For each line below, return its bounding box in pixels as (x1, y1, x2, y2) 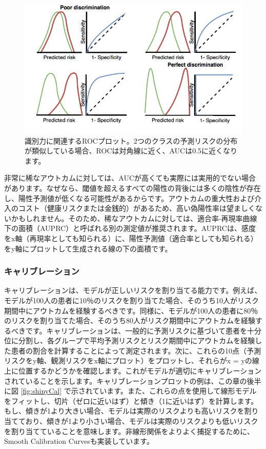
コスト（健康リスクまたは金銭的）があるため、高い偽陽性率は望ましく (18, 203, 255, 213)
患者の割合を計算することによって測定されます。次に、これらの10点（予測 (11, 345, 261, 356)
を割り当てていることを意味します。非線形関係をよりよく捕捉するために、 (4, 425, 254, 436)
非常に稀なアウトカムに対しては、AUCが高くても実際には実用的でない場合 (4, 172, 256, 183)
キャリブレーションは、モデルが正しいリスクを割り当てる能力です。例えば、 (4, 285, 262, 296)
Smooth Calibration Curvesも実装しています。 (4, 436, 154, 446)
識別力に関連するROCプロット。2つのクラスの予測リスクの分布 (25, 135, 238, 146)
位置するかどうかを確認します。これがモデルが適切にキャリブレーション (18, 365, 262, 376)
